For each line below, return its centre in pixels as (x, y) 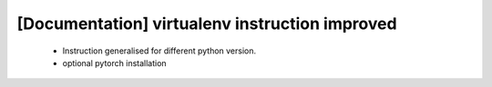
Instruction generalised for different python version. (159, 51)
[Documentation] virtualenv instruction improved (207, 24)
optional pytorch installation (115, 63)
